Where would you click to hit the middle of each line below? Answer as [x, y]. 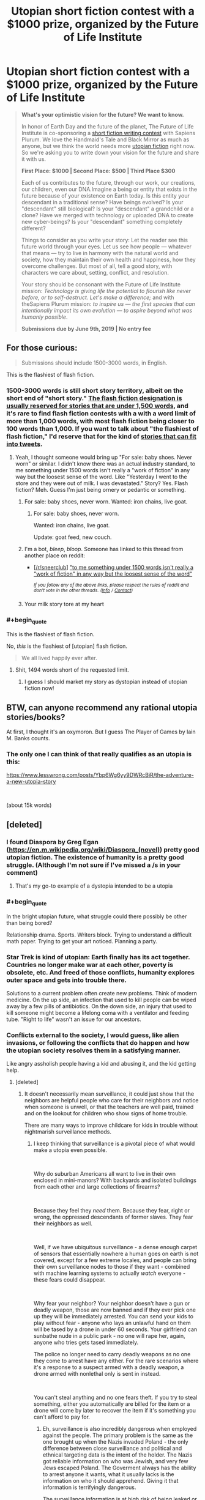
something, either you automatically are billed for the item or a [112, 1404]
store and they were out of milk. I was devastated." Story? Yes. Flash [102, 483]
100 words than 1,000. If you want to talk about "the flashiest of [103, 428]
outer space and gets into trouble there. [67, 980]
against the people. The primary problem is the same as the [118, 1435]
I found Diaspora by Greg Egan [53, 842]
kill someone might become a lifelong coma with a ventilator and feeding [98, 1012]
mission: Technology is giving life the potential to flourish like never [106, 291]
